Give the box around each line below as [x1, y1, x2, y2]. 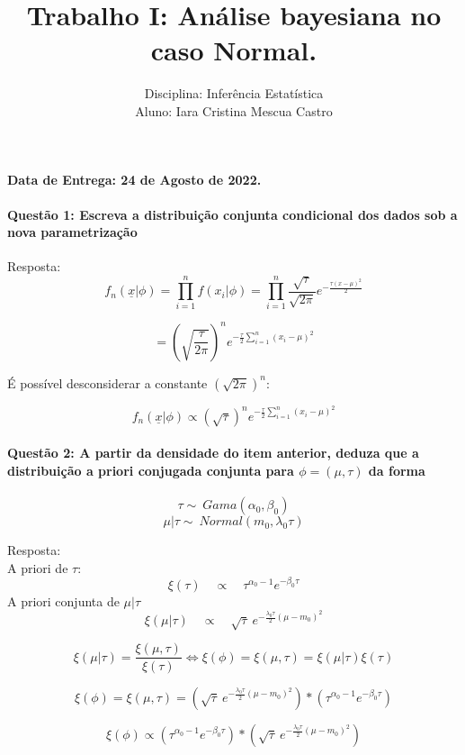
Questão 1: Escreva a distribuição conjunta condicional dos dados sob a [7, 205, 458, 223]
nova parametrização [7, 223, 138, 241]
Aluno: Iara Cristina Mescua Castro [135, 101, 333, 120]
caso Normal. [150, 32, 317, 68]
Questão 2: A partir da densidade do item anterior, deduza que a [7, 443, 419, 462]
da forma [368, 461, 425, 480]
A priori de [7, 558, 68, 577]
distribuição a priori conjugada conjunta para [7, 461, 294, 480]
